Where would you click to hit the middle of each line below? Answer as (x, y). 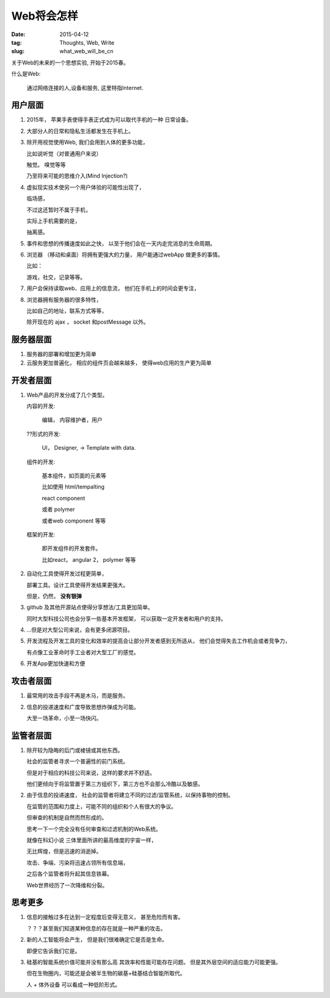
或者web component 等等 (74, 521)
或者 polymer (58, 509)
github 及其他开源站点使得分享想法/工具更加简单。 (90, 607)
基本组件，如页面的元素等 (74, 475)
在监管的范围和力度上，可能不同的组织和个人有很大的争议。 (101, 806)
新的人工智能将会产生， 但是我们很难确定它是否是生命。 (97, 940)
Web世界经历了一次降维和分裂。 (67, 885)
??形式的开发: (44, 434)
